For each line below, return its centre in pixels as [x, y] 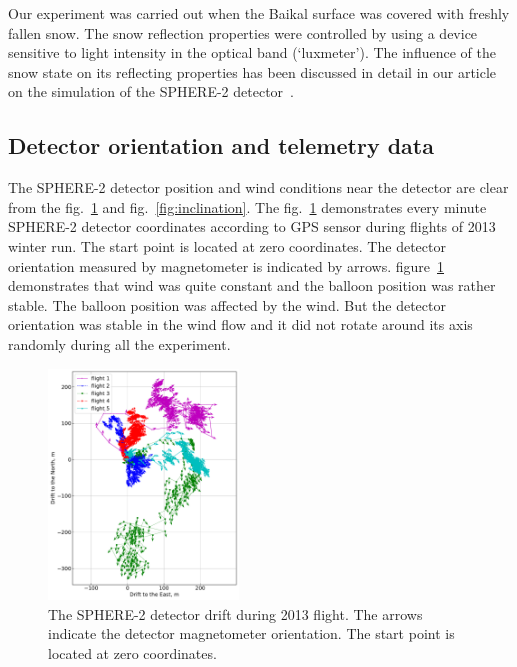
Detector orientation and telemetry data [221, 145]
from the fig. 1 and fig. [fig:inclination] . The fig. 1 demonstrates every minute [247, 206]
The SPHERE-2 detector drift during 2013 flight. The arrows [235, 613]
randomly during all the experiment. [119, 343]
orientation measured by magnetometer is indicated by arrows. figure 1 [226, 265]
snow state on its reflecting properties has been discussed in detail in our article [252, 71]
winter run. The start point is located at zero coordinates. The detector [227, 245]
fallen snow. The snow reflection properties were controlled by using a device [243, 32]
